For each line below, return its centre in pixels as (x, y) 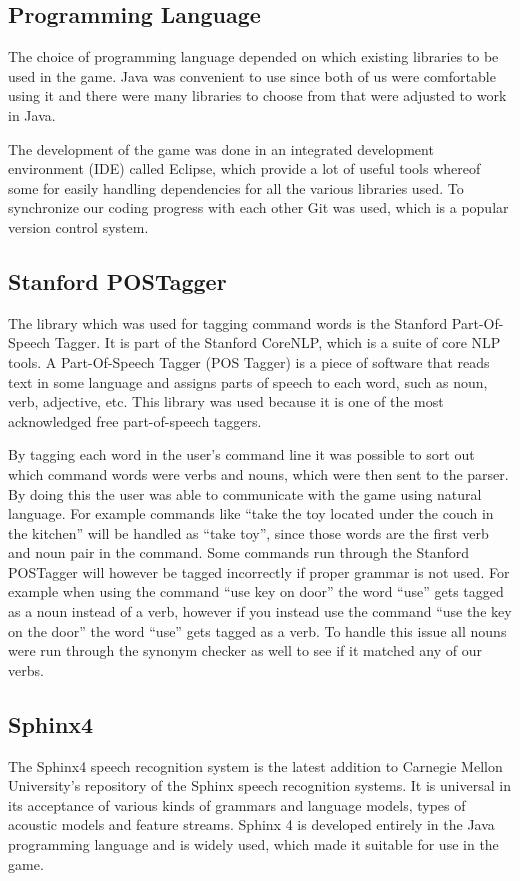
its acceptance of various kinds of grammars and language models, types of (237, 804)
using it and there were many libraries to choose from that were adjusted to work (257, 95)
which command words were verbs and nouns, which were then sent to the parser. (258, 473)
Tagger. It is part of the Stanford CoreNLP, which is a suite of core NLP (277, 342)
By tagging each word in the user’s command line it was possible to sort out (241, 454)
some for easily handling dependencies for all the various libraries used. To (236, 187)
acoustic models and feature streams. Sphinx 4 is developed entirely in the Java (251, 824)
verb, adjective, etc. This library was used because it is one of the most (226, 401)
